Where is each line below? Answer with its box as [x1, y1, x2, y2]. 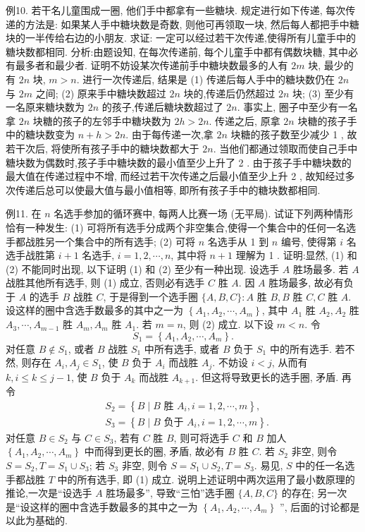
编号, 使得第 [280, 234, 337, 248]
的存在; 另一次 [281, 485, 347, 500]
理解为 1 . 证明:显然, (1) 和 [235, 248, 357, 262]
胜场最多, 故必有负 [268, 275, 354, 290]
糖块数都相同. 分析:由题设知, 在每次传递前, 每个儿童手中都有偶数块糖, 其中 [6, 44, 349, 59]
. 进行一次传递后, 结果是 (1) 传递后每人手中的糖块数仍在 [76, 71, 335, 86]
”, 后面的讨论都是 [280, 499, 360, 514]
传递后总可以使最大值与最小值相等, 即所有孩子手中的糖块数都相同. [15, 182, 321, 197]
